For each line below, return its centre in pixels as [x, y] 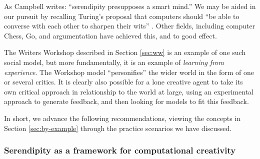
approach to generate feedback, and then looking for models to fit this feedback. [126, 101]
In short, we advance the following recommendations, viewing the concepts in [122, 118]
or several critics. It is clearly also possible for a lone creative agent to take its [123, 82]
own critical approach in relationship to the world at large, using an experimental [129, 91]
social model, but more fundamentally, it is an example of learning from [114, 62]
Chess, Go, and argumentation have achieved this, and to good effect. [110, 35]
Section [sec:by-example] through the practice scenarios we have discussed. [118, 128]
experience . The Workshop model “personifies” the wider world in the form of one [129, 72]
